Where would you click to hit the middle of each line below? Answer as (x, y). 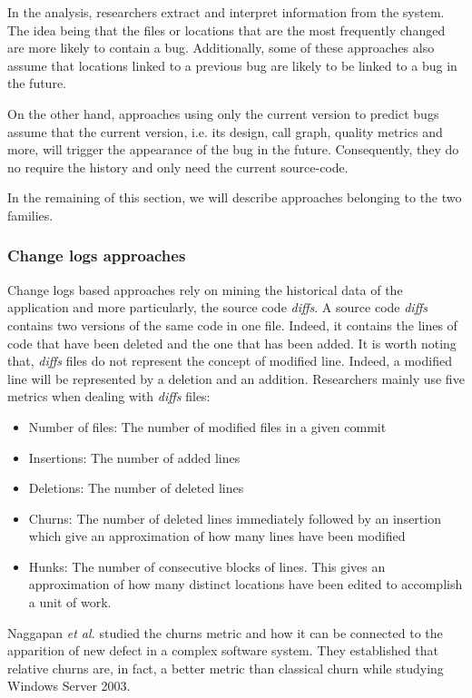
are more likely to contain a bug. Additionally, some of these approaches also (221, 48)
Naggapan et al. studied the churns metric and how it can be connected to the (225, 632)
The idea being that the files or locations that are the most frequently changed (226, 29)
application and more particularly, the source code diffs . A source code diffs (217, 307)
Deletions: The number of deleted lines (136, 488)
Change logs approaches (97, 256)
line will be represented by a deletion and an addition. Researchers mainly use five (236, 378)
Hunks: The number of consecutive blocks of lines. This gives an (207, 566)
